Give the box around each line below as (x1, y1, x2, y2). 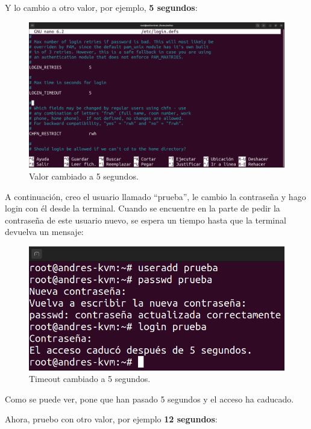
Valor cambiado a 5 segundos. (29, 170, 139, 182)
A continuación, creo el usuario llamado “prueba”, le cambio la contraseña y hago (5, 190, 306, 202)
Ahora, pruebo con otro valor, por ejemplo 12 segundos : (5, 413, 218, 425)
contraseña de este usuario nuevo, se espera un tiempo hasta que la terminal (5, 213, 286, 226)
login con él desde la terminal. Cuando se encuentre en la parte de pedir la (5, 202, 280, 214)
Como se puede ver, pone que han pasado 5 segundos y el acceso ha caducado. (5, 392, 294, 405)
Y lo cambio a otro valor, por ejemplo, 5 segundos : (5, 1, 198, 13)
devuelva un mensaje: (5, 225, 84, 238)
